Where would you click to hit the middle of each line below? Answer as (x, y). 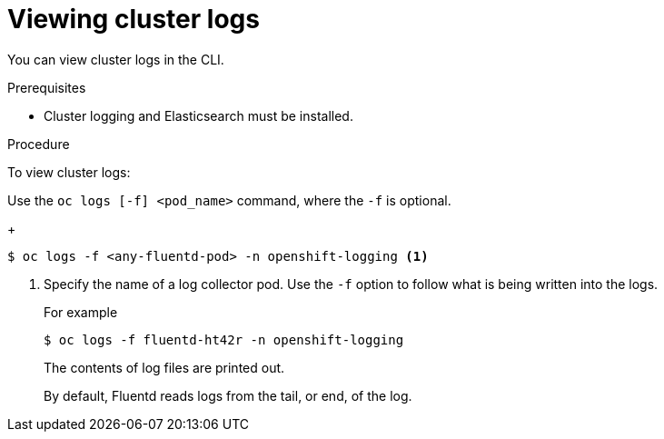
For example (81, 312)
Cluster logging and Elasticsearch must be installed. (198, 115)
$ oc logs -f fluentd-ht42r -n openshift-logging (224, 339)
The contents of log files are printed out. (164, 367)
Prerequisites (47, 87)
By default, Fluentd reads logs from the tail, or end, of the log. (228, 395)
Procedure (39, 144)
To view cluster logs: (69, 172)
